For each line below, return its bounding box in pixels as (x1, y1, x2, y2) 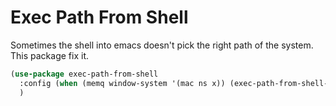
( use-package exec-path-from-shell (10, 69, 159, 79)
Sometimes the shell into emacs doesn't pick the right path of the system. (10, 39, 314, 51)
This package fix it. (10, 49, 89, 61)
